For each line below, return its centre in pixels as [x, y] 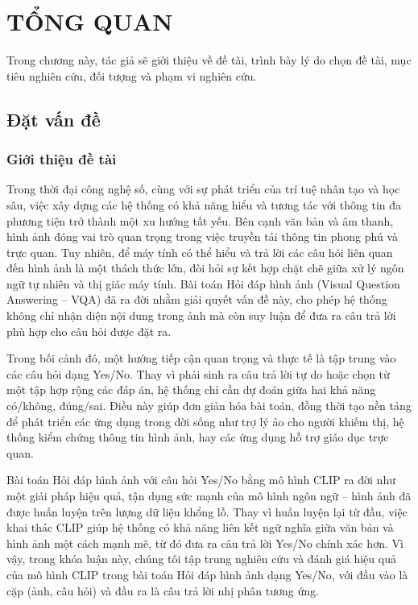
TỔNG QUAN [90, 21]
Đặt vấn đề [54, 119]
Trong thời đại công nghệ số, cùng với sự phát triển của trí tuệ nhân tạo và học [203, 189]
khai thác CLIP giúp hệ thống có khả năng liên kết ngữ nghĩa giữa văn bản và [200, 527]
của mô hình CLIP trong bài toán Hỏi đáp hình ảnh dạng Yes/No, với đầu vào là [207, 574]
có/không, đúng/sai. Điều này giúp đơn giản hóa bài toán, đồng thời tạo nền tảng [209, 406]
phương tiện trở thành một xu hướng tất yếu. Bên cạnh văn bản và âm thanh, [200, 220]
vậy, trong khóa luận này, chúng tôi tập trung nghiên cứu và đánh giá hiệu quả [201, 559]
